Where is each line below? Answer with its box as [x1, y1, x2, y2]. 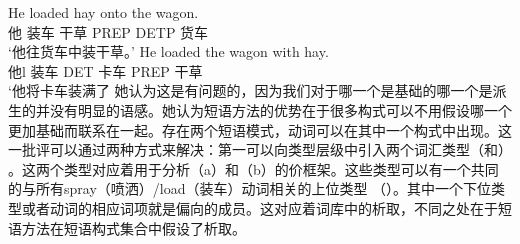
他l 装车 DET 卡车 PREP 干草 [8, 60, 203, 81]
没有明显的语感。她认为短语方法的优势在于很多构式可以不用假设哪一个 [49, 99, 512, 120]
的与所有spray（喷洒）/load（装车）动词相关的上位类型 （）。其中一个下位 [8, 178, 492, 199]
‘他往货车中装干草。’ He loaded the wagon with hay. [8, 41, 329, 62]
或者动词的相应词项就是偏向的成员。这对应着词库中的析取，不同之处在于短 [21, 197, 512, 218]
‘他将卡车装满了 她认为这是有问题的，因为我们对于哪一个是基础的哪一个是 [8, 80, 493, 101]
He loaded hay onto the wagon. [8, 2, 199, 22]
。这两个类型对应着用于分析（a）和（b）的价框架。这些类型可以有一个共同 [8, 158, 499, 179]
